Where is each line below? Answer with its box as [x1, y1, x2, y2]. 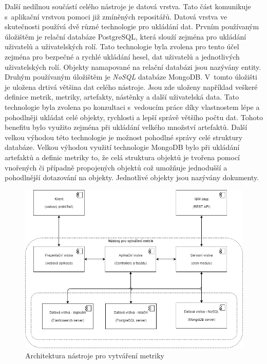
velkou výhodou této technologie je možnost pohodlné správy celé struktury [5, 131, 243, 142]
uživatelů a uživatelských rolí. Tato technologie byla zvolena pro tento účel [5, 41, 239, 52]
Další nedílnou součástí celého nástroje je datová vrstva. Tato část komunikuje [5, 1, 251, 11]
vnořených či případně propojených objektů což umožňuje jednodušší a [5, 162, 227, 173]
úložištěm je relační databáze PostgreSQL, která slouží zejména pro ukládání [5, 31, 246, 42]
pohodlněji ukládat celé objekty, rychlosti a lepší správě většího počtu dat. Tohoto [5, 111, 263, 122]
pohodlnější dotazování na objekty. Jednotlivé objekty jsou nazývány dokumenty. [5, 172, 259, 183]
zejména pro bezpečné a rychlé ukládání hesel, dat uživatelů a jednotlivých [5, 51, 240, 62]
